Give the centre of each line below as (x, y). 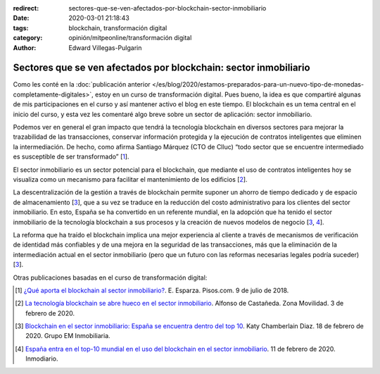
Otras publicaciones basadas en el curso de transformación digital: (110, 278)
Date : (21, 18)
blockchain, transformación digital (118, 27)
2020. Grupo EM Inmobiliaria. (68, 336)
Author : (25, 48)
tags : (21, 27)
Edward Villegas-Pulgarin (105, 48)
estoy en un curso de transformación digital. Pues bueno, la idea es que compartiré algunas (228, 94)
